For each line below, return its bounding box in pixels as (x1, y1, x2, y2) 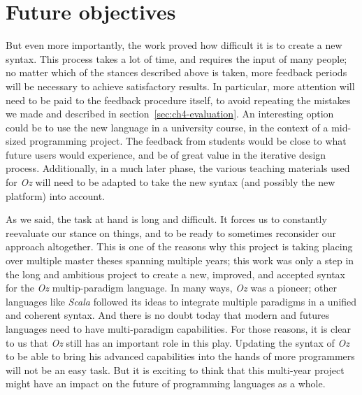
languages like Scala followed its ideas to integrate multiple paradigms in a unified (6, 294, 357, 308)
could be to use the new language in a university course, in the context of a (6, 120, 328, 134)
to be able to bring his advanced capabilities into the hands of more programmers (6, 349, 355, 364)
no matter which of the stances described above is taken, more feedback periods (6, 65, 347, 80)
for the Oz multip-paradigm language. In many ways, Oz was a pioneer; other (6, 280, 337, 295)
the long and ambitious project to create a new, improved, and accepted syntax (6, 266, 345, 281)
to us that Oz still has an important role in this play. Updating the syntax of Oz (6, 335, 349, 350)
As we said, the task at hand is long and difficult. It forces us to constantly (6, 212, 327, 227)
